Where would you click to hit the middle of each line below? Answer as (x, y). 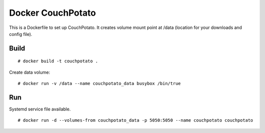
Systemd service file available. (40, 109)
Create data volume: (29, 72)
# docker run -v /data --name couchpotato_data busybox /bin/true (99, 84)
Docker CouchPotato (53, 13)
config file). (21, 34)
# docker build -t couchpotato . (58, 61)
